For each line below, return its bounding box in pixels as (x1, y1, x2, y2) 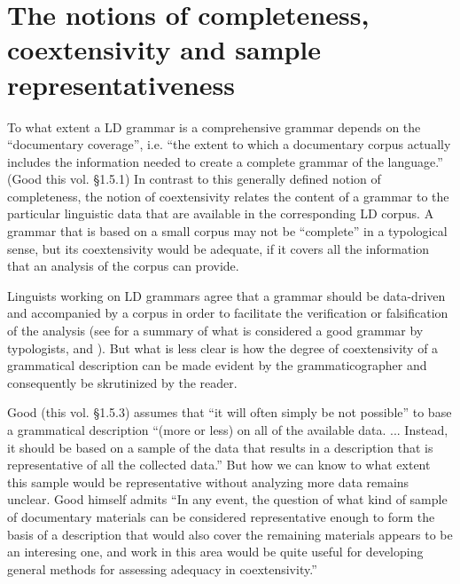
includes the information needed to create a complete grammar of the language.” (7, 152, 443, 170)
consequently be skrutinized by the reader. (7, 373, 238, 391)
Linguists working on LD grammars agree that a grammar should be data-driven (7, 286, 446, 304)
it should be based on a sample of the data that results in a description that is (7, 438, 433, 456)
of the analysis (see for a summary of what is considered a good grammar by (7, 321, 424, 340)
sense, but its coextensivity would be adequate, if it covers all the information (7, 239, 430, 257)
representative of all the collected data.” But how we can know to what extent (7, 455, 431, 474)
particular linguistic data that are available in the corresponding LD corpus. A (7, 204, 434, 223)
